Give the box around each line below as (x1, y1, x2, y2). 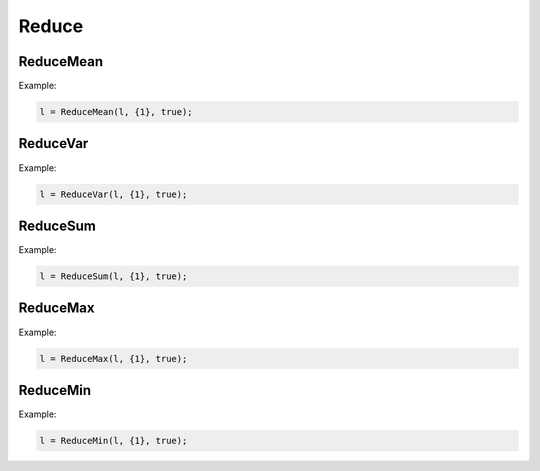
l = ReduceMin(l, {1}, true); (39, 435, 188, 446)
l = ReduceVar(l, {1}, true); (39, 188, 188, 200)
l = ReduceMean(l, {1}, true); (39, 106, 194, 118)
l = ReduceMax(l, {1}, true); (39, 353, 188, 364)
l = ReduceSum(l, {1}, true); (39, 271, 188, 282)
